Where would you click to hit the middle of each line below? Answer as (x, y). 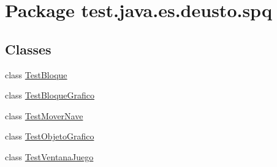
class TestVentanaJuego (49, 156)
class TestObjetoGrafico (50, 136)
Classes (28, 49)
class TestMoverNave (44, 115)
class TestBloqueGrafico (50, 95)
